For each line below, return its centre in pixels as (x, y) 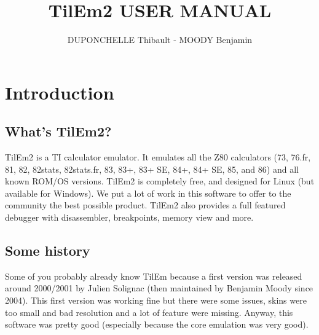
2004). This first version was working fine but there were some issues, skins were (156, 300)
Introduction (60, 92)
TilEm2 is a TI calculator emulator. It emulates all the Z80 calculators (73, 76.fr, (158, 157)
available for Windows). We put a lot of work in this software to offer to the (148, 193)
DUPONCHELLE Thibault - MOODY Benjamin (160, 40)
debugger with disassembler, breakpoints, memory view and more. (129, 217)
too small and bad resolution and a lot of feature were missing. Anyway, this (149, 312)
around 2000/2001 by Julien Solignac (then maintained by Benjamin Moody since (159, 288)
